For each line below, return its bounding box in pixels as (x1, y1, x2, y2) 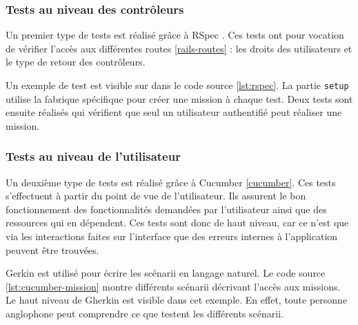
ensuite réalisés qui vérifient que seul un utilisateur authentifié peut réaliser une (6, 105, 342, 119)
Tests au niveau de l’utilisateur (6, 148, 181, 165)
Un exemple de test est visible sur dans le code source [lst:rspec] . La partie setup (6, 78, 349, 92)
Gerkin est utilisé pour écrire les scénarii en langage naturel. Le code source (6, 266, 326, 280)
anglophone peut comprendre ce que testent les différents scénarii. (6, 306, 284, 320)
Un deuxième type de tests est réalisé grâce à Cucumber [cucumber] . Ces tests (6, 175, 336, 189)
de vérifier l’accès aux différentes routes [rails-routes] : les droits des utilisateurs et (6, 41, 352, 55)
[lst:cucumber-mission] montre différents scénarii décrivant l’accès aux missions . (6, 279, 341, 293)
